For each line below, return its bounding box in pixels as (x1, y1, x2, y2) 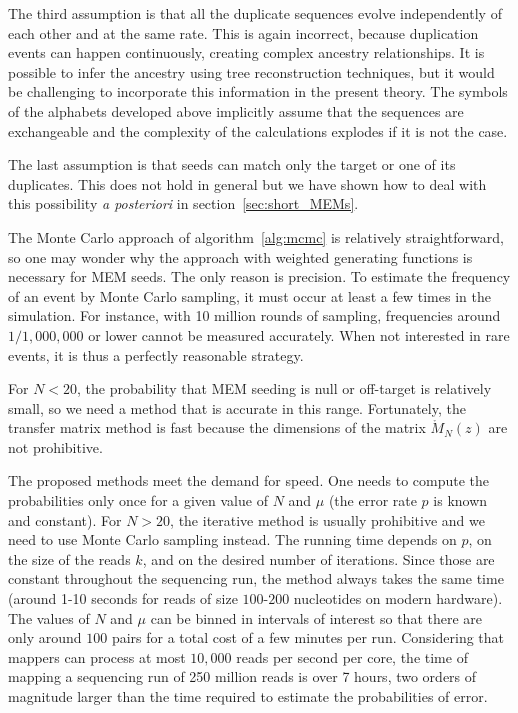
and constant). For (8, 509, 122, 530)
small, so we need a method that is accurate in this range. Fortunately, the (8, 397, 466, 418)
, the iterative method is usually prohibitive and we (170, 509, 485, 530)
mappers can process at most (8, 646, 186, 667)
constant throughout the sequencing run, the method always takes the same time (8, 568, 504, 589)
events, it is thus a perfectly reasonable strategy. (8, 344, 304, 365)
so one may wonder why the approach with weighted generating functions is (8, 246, 473, 267)
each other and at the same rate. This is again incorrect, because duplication (8, 22, 479, 43)
